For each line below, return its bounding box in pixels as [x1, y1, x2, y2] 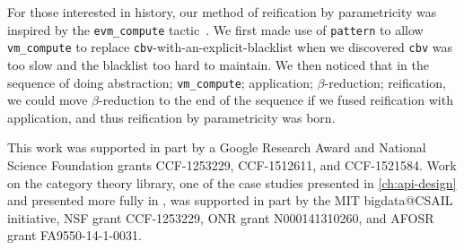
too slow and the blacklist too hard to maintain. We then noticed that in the [7, 55, 429, 73]
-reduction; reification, [324, 73, 446, 91]
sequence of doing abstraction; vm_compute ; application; [7, 73, 313, 91]
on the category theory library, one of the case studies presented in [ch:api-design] [7, 173, 457, 192]
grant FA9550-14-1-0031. [7, 226, 142, 245]
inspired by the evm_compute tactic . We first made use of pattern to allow [7, 20, 424, 39]
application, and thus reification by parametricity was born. [7, 108, 336, 126]
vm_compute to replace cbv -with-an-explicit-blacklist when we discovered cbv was [7, 38, 452, 56]
